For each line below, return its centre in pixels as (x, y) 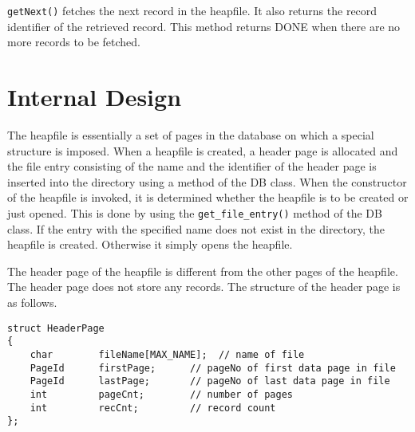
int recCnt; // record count (153, 408)
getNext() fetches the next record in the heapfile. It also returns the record (192, 10)
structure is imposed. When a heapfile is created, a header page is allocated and (203, 150)
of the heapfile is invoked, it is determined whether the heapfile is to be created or (208, 197)
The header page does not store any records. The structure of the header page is (204, 287)
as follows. (32, 302)
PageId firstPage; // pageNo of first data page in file (213, 368)
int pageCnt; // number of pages (161, 394)
